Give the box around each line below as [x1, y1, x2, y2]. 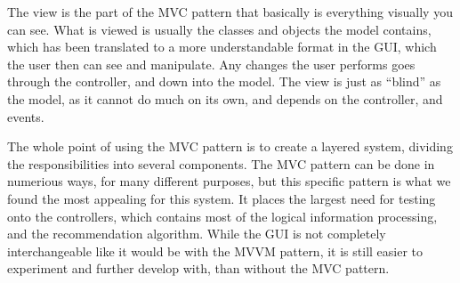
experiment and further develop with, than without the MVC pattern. [7, 259, 390, 278]
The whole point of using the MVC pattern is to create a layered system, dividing [7, 137, 453, 156]
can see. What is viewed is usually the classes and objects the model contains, [7, 20, 432, 38]
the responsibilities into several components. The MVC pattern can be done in [7, 154, 435, 173]
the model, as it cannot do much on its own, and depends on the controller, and [7, 89, 443, 108]
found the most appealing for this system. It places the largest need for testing [7, 189, 436, 207]
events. [7, 107, 44, 125]
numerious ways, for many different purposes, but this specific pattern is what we [7, 172, 451, 190]
